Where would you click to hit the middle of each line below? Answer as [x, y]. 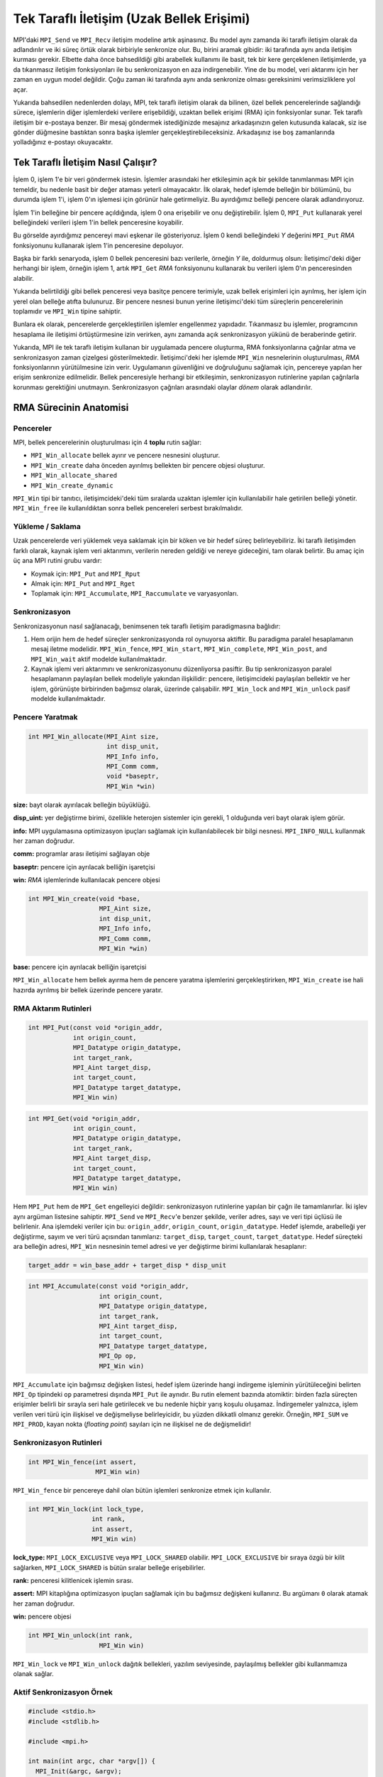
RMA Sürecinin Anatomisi [71, 408]
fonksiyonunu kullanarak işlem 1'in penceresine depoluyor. [98, 245]
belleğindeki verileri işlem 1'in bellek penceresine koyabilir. [98, 222]
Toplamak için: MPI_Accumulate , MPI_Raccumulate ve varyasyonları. [135, 594]
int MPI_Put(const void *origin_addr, [95, 1028]
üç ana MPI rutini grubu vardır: [57, 561]
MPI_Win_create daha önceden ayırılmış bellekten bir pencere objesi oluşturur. [148, 465]
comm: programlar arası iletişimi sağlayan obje [82, 854]
